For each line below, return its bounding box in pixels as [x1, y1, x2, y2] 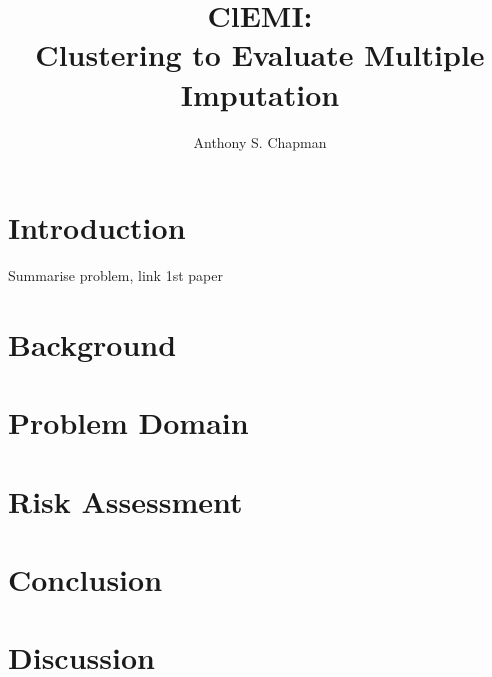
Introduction [8, 207, 186, 248]
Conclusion [8, 558, 163, 599]
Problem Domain [8, 402, 249, 443]
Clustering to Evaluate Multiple [35, 34, 485, 75]
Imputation [180, 73, 340, 114]
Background [8, 323, 177, 364]
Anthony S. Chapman [193, 131, 327, 152]
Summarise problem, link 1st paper [8, 265, 223, 286]
